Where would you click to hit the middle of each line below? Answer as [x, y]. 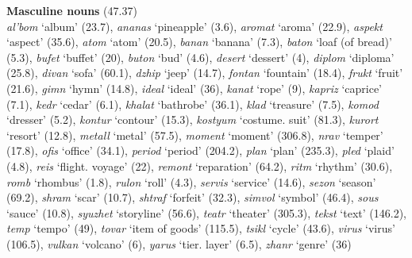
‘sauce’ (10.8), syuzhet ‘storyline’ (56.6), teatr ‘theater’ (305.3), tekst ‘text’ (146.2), [206, 212]
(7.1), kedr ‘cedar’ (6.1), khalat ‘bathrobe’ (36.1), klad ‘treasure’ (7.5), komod [193, 104]
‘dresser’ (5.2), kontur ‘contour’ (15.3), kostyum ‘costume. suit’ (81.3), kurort [193, 119]
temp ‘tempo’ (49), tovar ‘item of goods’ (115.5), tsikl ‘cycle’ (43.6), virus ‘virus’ [201, 228]
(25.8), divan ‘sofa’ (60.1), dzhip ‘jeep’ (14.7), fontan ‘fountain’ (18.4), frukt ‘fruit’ [205, 73]
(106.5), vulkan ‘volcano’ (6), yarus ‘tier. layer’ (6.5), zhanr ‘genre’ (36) [179, 243]
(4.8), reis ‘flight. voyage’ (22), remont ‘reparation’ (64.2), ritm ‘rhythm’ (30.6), [200, 166]
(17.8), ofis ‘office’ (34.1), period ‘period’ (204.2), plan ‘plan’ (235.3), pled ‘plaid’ [200, 150]
